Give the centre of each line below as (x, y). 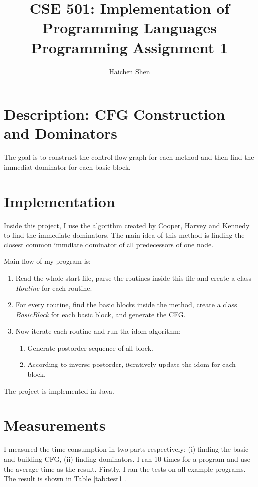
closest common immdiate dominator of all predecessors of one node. (109, 244)
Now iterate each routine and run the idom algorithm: (98, 331)
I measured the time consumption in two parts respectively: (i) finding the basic (126, 449)
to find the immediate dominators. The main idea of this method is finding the (124, 235)
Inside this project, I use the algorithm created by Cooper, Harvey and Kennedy (127, 225)
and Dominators (61, 133)
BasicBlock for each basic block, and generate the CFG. (101, 314)
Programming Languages (129, 28)
